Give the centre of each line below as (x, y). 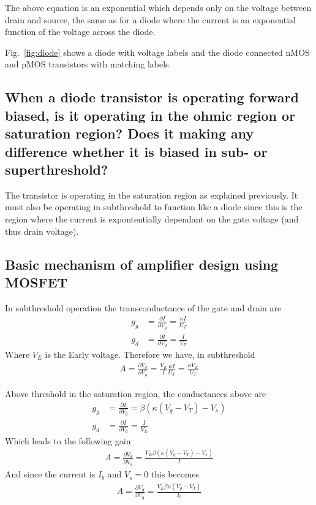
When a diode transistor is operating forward (152, 97)
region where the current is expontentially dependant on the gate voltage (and (152, 218)
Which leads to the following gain (68, 440)
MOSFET (36, 282)
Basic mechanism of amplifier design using (142, 264)
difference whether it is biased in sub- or (136, 151)
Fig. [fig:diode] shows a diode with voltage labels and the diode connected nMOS (157, 52)
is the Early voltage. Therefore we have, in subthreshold (150, 354)
